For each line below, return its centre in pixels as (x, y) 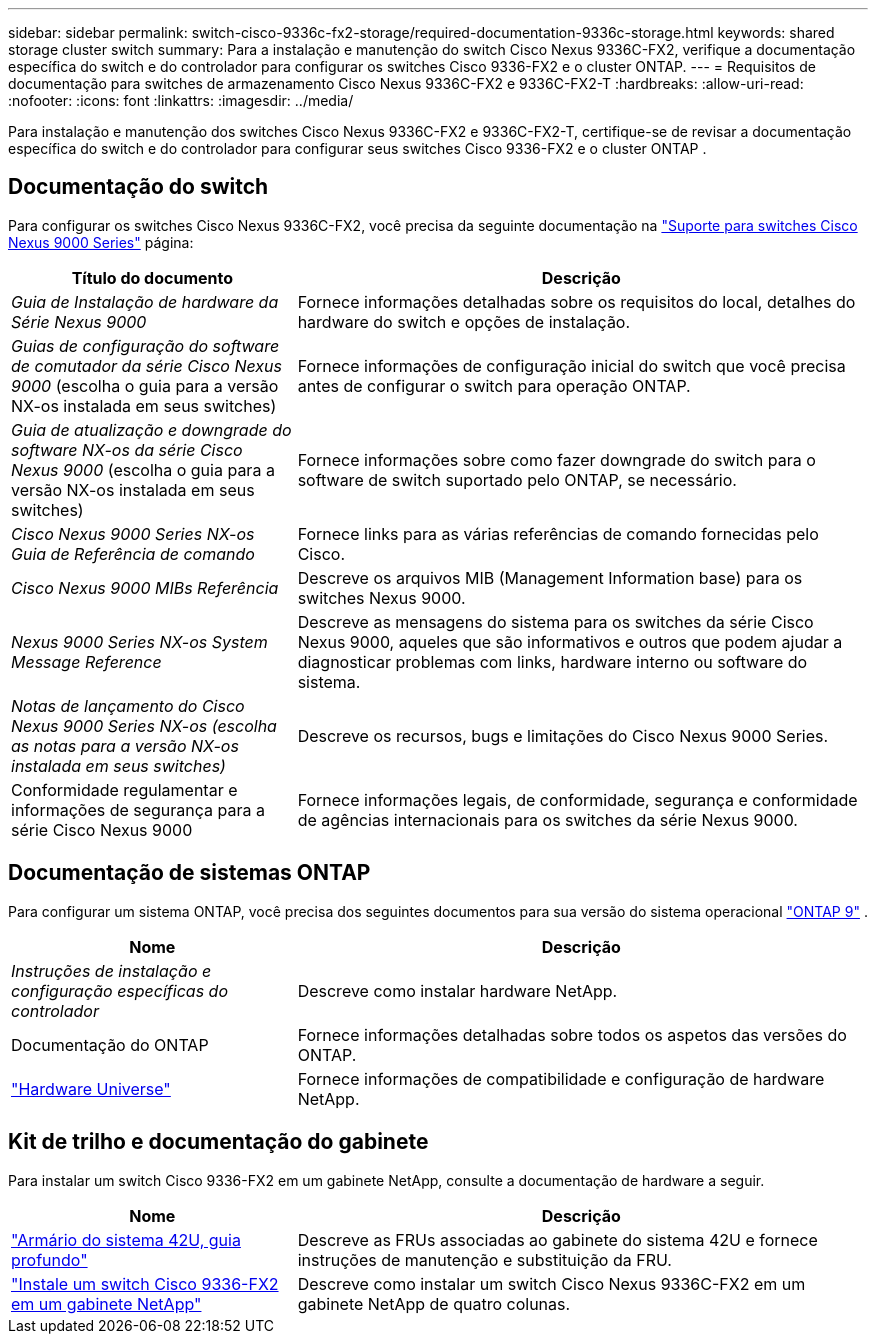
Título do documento (152, 277)
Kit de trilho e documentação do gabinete (218, 1142)
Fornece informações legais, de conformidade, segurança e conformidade (577, 799)
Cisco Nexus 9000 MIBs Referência (145, 587)
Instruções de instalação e (111, 970)
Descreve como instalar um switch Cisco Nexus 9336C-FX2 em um (551, 1283)
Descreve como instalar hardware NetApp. (457, 990)
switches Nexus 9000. (381, 597)
